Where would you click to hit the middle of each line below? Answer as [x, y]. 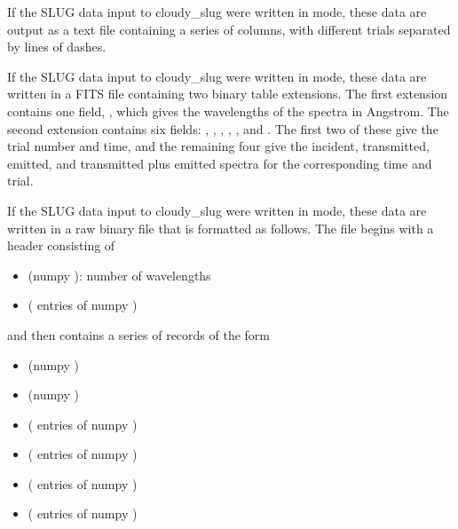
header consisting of [61, 245]
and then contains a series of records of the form [139, 334]
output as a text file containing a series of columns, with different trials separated [229, 29]
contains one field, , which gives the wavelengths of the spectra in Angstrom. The [228, 111]
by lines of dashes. [57, 47]
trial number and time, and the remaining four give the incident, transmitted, [218, 146]
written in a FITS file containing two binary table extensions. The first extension [228, 94]
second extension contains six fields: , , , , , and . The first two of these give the [223, 128]
